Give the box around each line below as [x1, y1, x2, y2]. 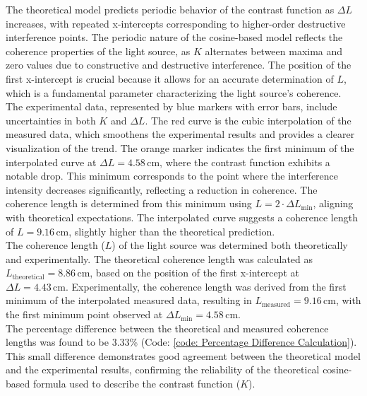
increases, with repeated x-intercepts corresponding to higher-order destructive [6, 16, 346, 30]
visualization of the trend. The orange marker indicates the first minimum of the [6, 140, 354, 155]
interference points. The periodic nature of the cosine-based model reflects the [6, 30, 343, 45]
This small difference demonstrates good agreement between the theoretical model [6, 348, 361, 363]
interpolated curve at [6, 154, 97, 169]
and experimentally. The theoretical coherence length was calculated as [6, 251, 313, 266]
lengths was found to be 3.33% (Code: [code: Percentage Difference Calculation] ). [6, 334, 357, 349]
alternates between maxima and [205, 43, 343, 58]
